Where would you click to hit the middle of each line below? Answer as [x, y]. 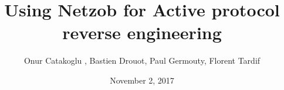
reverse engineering [142, 32]
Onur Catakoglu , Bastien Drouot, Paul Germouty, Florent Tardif [142, 60]
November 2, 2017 [142, 80]
